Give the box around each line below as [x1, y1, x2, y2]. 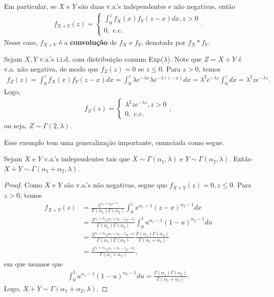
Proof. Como [4, 180, 42, 190]
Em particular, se [4, 1, 57, 11]
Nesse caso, [4, 37, 38, 47]
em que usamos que [4, 259, 63, 269]
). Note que [167, 53, 202, 64]
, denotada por [141, 37, 186, 47]
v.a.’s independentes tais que [44, 153, 130, 164]
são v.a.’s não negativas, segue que [64, 180, 167, 190]
